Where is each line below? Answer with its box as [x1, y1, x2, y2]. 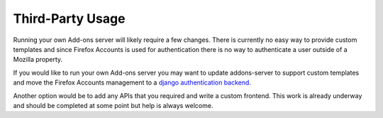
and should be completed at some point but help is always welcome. [13, 101, 213, 109]
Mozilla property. [13, 55, 63, 64]
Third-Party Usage [13, 11, 126, 26]
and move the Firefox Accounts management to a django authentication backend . [13, 78, 252, 87]
